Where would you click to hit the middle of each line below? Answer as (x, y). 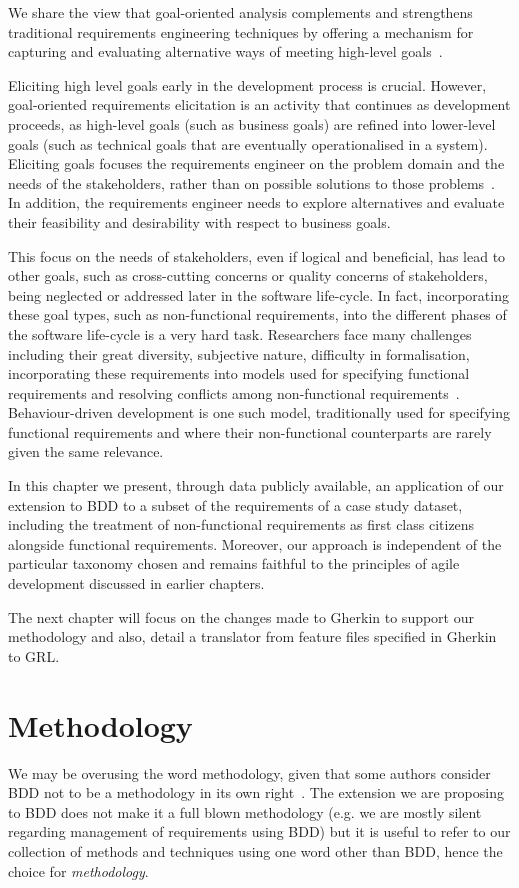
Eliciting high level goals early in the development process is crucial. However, (247, 84)
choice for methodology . (78, 870)
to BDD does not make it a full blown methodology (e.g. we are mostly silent (245, 811)
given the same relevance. (86, 451)
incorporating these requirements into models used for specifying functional (239, 373)
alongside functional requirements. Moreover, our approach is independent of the (255, 543)
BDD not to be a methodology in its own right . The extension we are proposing (256, 792)
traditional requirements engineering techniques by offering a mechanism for (241, 31)
